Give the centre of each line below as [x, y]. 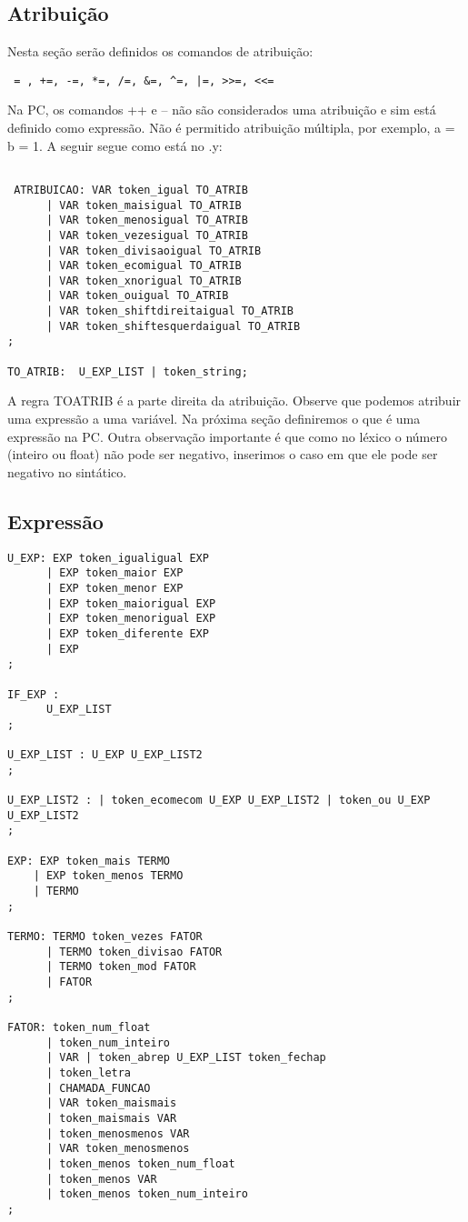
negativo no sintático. [67, 471]
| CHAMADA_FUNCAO [98, 1088]
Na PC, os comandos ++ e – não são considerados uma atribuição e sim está [222, 110]
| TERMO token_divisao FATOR [134, 952]
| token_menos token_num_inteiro [147, 1194]
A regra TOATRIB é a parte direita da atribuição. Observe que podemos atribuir [234, 401]
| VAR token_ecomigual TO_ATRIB [144, 266]
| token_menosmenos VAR [118, 1133]
